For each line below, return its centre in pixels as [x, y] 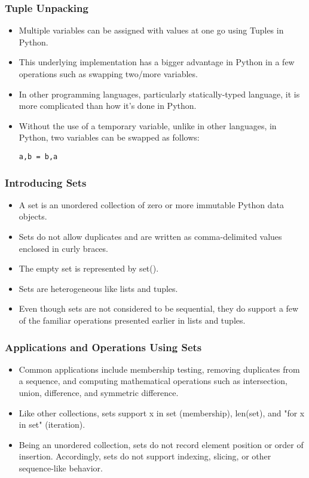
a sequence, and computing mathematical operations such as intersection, [153, 381]
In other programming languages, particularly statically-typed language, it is [159, 94]
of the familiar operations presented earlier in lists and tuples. [132, 320]
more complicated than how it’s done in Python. [108, 106]
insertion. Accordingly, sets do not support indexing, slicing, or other [145, 456]
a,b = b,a [38, 156]
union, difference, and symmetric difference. [99, 392]
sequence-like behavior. [61, 468]
